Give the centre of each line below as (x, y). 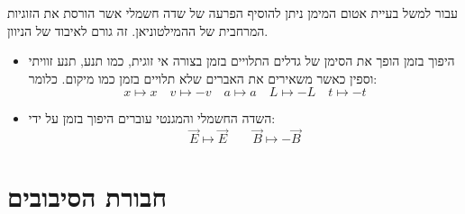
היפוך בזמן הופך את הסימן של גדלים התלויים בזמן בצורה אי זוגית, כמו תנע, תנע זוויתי (242, 61)
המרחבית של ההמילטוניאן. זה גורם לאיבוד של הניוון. (138, 30)
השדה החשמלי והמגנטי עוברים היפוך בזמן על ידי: (152, 118)
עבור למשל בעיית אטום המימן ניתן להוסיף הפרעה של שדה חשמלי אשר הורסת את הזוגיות (232, 13)
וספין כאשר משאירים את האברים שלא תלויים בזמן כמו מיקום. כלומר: (203, 78)
